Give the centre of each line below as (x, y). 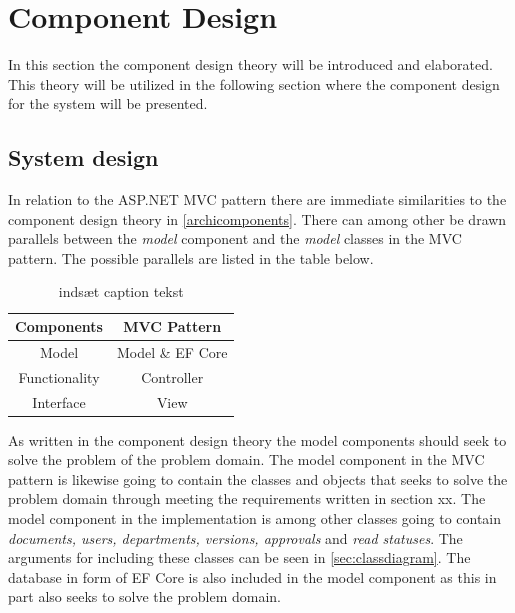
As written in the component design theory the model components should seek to (257, 439)
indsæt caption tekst (121, 291)
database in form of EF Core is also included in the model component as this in (252, 576)
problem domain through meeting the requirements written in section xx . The (247, 498)
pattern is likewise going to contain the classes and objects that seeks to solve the (258, 478)
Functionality (59, 376)
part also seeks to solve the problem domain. (144, 596)
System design (83, 157)
